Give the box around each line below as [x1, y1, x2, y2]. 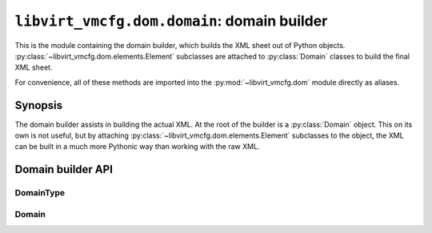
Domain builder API [14, 163, 114, 176]
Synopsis [14, 98, 63, 112]
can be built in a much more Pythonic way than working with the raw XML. [14, 142, 260, 151]
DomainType [14, 187, 66, 199]
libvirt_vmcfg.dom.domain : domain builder [14, 12, 328, 30]
